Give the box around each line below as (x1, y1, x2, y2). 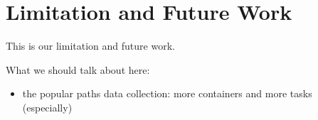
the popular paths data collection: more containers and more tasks (22, 86, 312, 101)
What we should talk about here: (6, 62, 150, 77)
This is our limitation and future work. (6, 38, 175, 53)
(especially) (22, 99, 73, 114)
